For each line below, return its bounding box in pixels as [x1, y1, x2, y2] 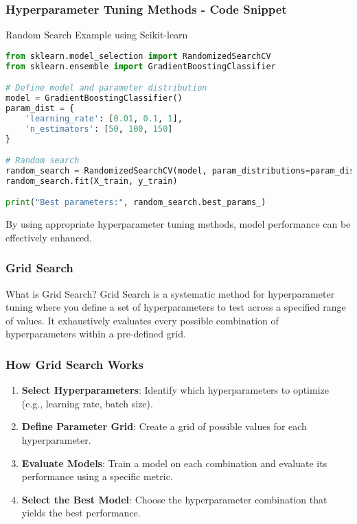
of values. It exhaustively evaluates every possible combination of [5, 313, 279, 327]
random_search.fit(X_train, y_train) [5, 176, 178, 186]
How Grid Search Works [5, 355, 143, 372]
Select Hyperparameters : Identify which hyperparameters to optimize [21, 383, 329, 397]
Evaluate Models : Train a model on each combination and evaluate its [21, 455, 327, 470]
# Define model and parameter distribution [5, 83, 207, 93]
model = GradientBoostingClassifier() [5, 93, 183, 104]
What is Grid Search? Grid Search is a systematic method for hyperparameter [5, 286, 335, 300]
